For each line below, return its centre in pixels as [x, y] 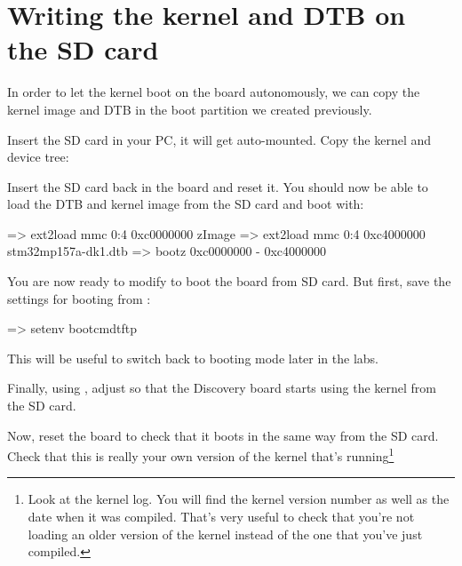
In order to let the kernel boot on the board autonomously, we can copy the [214, 92]
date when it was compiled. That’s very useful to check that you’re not [221, 517]
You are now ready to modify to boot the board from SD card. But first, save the [229, 281]
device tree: [38, 157]
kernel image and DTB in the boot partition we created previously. [190, 109]
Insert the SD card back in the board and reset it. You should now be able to [218, 186]
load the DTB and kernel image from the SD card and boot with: [186, 204]
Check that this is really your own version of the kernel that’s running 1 [201, 454]
